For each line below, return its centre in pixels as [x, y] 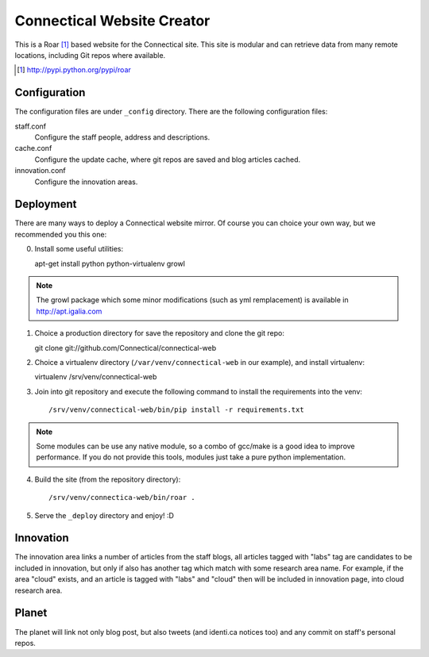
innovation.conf [41, 171]
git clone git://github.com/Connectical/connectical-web [126, 348]
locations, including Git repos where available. [90, 55]
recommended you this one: [61, 234]
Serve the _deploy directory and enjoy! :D [104, 515]
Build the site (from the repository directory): [108, 479]
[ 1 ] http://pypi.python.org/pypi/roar [74, 70]
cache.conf [33, 148]
